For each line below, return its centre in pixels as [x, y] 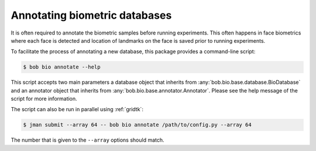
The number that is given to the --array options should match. [87, 140]
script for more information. [44, 99]
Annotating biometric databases [91, 15]
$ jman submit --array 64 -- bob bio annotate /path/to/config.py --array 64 [137, 125]
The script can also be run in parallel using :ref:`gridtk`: [77, 109]
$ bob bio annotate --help [62, 67]
